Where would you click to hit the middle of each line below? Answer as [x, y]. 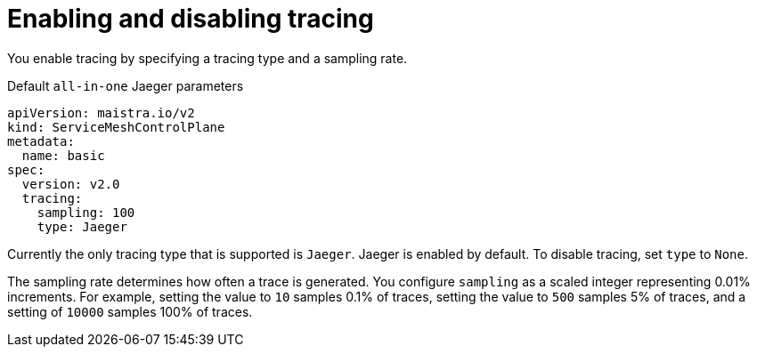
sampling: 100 [86, 212]
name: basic [63, 155]
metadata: [41, 141]
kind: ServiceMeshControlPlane [116, 127]
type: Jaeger [82, 226]
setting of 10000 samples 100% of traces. [130, 311]
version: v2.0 [71, 184]
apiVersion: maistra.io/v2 [101, 113]
